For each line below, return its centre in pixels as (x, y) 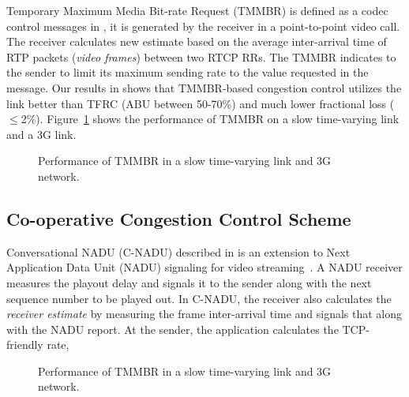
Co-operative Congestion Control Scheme (179, 218)
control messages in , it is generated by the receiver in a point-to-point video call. (203, 26)
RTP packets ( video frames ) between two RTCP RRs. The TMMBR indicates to (201, 56)
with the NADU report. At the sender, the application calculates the (173, 329)
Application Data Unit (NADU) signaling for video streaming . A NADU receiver (204, 267)
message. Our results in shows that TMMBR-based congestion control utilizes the (204, 87)
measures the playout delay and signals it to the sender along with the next (189, 282)
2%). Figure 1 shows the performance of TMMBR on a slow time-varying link (210, 119)
